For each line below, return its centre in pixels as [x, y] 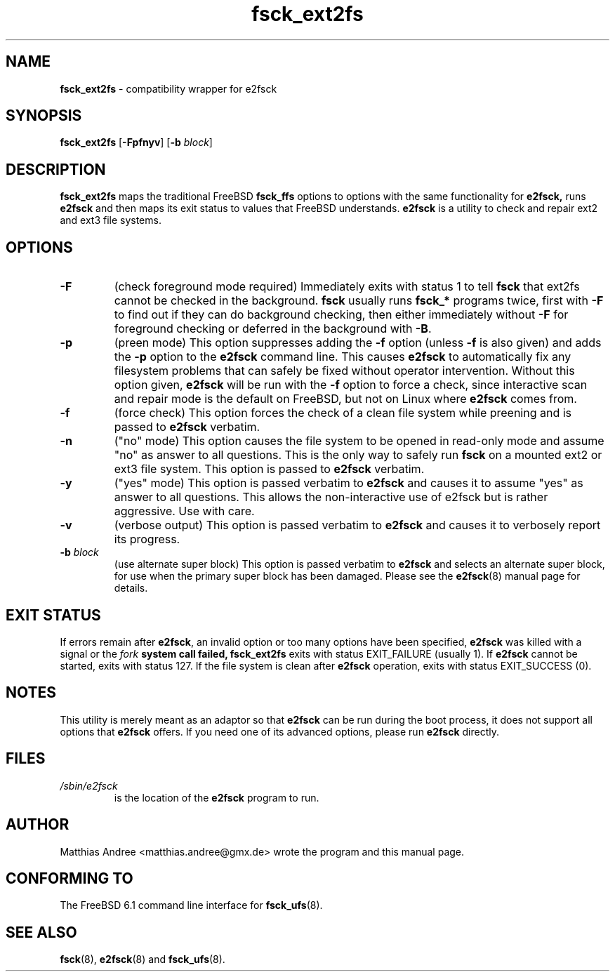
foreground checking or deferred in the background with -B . [273, 329]
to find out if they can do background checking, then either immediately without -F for [341, 315]
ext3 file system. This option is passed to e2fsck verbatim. [269, 469]
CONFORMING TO [70, 878]
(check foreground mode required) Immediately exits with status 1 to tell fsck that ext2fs [347, 287]
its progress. [147, 539]
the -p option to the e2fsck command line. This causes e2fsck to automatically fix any [343, 357]
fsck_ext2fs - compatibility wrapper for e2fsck [168, 88]
